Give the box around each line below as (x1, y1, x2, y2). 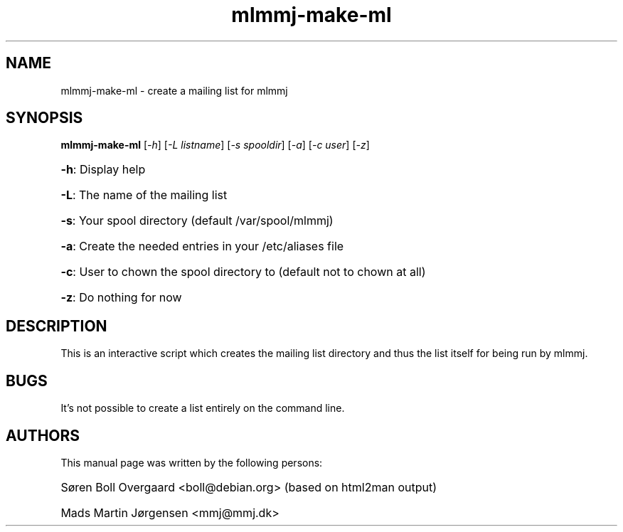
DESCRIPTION (6, 316, 107, 335)
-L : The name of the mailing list (60, 188, 228, 203)
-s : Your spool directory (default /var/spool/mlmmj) (60, 213, 334, 228)
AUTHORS (6, 426, 80, 445)
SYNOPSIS (6, 109, 83, 127)
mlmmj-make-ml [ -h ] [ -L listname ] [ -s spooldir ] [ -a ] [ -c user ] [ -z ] (60, 139, 370, 151)
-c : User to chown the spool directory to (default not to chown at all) (60, 265, 426, 280)
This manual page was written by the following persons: (60, 456, 323, 469)
